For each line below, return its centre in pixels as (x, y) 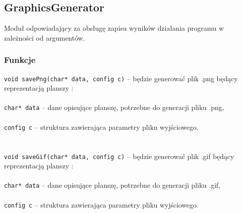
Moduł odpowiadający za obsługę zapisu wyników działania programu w (114, 28)
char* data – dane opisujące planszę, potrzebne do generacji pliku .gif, (112, 185)
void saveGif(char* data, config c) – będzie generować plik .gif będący (119, 156)
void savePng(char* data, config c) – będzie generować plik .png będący (121, 78)
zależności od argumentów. (45, 37)
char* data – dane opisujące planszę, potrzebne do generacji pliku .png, (114, 107)
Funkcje (20, 60)
